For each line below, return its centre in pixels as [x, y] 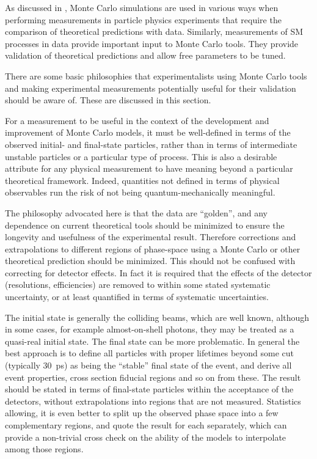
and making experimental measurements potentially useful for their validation [151, 88]
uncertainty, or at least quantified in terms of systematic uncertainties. [137, 297]
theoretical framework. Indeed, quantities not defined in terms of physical [142, 180]
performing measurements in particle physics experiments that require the [143, 19]
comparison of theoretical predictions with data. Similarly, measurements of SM [154, 31]
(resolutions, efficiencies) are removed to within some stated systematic [138, 285]
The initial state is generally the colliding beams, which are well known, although [157, 317]
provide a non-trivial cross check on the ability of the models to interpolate [146, 437]
